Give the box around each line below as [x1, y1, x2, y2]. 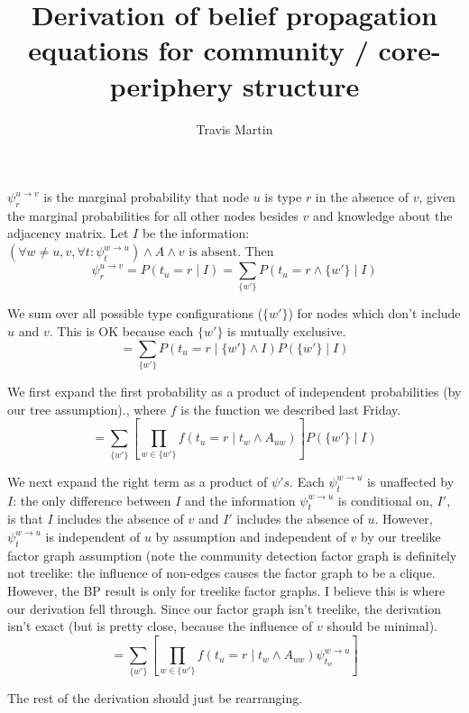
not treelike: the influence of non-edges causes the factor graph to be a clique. [7, 563, 436, 582]
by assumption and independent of [155, 526, 346, 545]
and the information [185, 490, 296, 509]
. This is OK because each [49, 322, 194, 340]
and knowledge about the [313, 206, 453, 224]
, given [418, 187, 455, 206]
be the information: [142, 224, 250, 242]
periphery [109, 67, 234, 104]
